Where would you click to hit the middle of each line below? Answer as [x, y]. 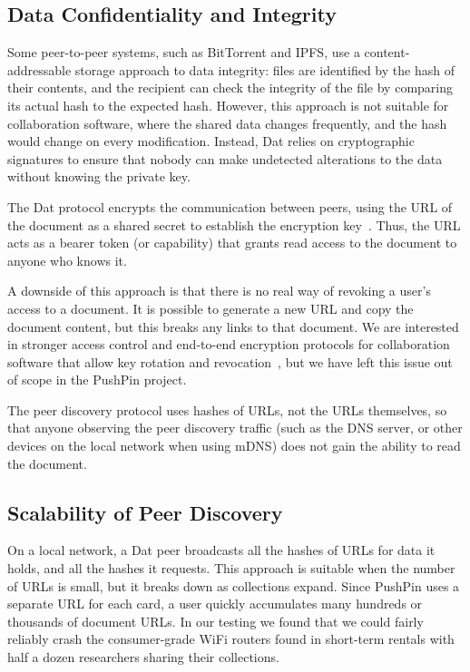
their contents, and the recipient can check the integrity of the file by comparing [230, 88]
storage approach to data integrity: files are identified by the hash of [264, 69]
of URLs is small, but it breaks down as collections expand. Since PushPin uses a [234, 585]
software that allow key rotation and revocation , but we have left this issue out [230, 361]
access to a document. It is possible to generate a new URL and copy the [211, 308]
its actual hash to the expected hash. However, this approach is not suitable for [228, 105]
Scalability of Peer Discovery [145, 512]
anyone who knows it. [67, 260]
